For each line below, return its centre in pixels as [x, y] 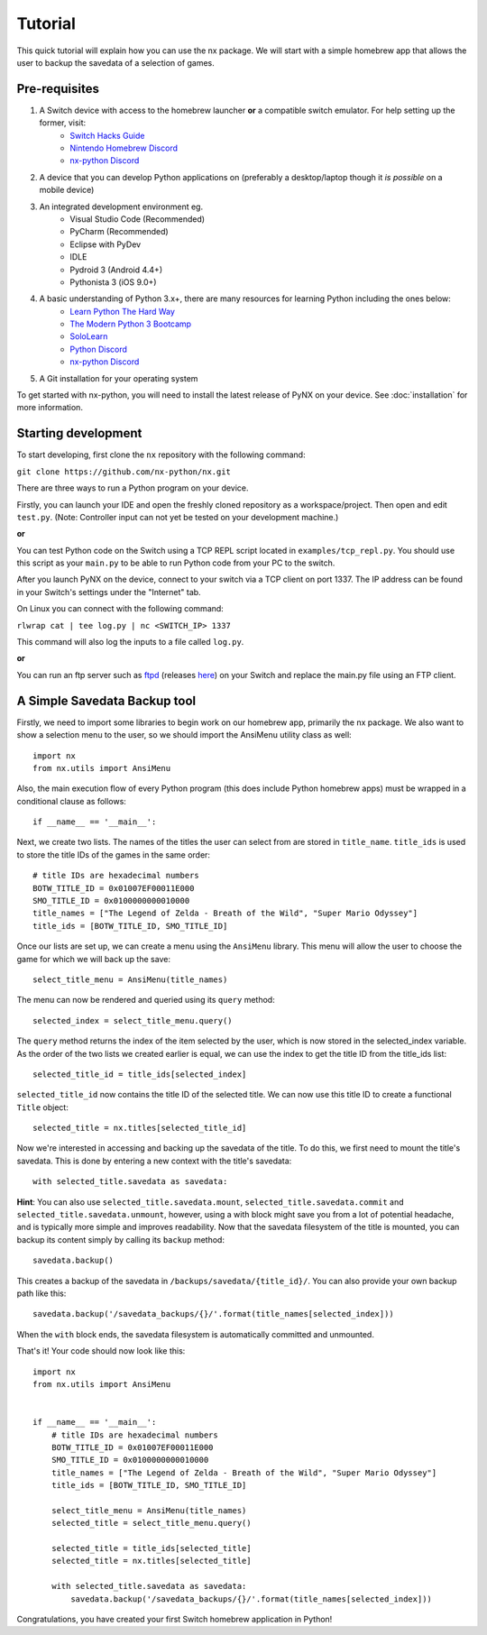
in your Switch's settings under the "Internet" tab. [109, 592]
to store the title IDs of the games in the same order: [114, 854]
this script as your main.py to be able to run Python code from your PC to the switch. [176, 563]
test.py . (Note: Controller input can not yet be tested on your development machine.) [178, 517]
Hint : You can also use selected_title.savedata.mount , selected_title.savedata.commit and [211, 1202]
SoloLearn [89, 336]
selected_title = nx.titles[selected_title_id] [140, 1128]
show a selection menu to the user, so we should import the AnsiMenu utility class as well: [184, 735]
